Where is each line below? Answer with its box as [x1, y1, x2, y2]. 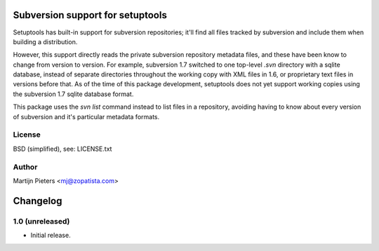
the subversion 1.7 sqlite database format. [13, 90, 134, 98]
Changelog [13, 195, 62, 207]
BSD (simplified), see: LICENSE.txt [13, 144, 112, 153]
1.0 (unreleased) [13, 216, 70, 226]
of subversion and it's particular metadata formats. [13, 112, 160, 121]
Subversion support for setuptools [13, 9, 168, 21]
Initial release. [30, 231, 71, 240]
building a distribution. [13, 37, 78, 46]
